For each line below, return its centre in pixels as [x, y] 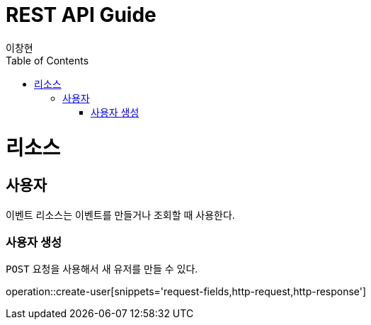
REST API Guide [81, 15]
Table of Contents [47, 60]
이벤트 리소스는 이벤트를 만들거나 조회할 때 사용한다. [120, 215]
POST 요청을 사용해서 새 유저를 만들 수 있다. [102, 269]
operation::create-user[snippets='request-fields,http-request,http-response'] [186, 292]
